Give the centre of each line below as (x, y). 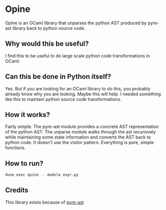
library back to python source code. (49, 28)
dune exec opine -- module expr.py (42, 175)
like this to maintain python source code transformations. (63, 99)
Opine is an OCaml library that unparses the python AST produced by (76, 23)
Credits (17, 190)
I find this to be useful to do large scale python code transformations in (78, 56)
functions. (15, 148)
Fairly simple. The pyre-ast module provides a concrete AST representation (82, 127)
